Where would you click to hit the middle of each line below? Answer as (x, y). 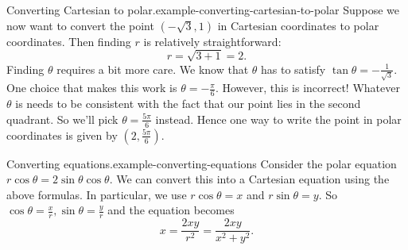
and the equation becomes (171, 210)
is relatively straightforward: (212, 41)
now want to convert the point (80, 25)
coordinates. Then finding (69, 41)
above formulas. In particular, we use (97, 194)
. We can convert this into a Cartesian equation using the (249, 179)
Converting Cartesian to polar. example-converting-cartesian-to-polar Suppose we (203, 10)
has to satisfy (293, 69)
